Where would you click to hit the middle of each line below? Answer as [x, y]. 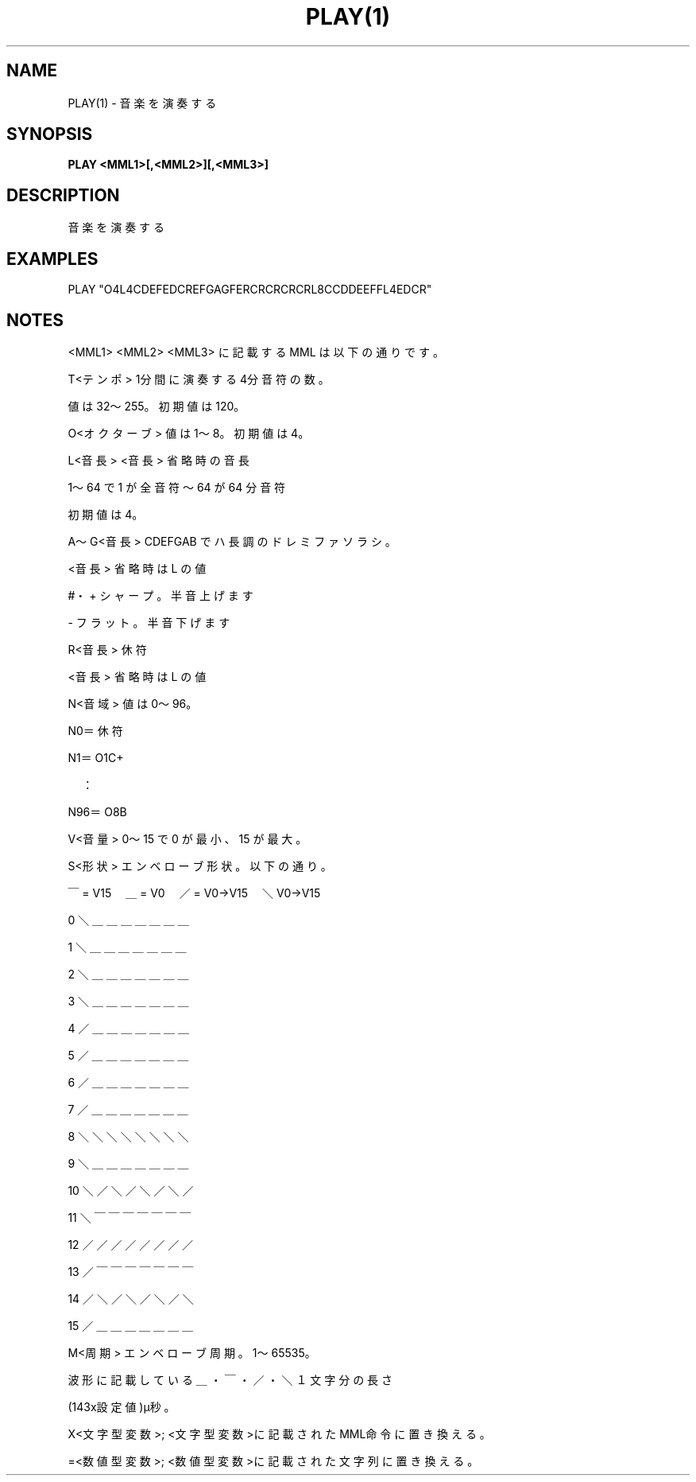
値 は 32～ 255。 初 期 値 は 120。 [157, 406]
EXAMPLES [52, 259]
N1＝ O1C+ [96, 757]
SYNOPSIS [50, 134]
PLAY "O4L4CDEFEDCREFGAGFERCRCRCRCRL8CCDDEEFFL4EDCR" [250, 290]
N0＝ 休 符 [95, 730]
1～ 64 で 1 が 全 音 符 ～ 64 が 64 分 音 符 [177, 487]
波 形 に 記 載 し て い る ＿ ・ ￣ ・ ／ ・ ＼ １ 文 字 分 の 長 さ [230, 1379]
